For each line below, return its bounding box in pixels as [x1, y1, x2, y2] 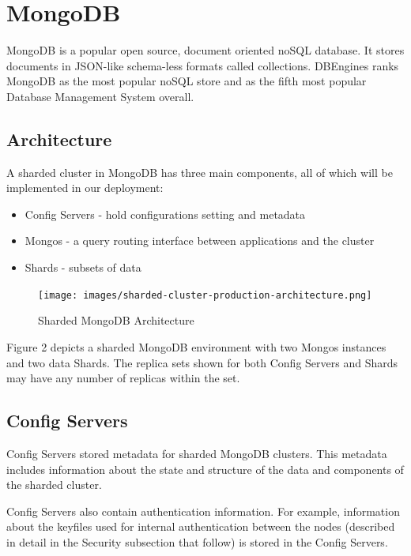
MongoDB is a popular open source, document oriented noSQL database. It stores [6, 42, 405, 58]
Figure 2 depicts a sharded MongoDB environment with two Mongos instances [6, 338, 386, 355]
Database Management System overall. [6, 88, 194, 104]
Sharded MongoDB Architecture [38, 312, 194, 329]
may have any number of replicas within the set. [6, 370, 240, 386]
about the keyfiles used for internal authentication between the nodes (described [6, 518, 395, 535]
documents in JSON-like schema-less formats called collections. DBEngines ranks [6, 57, 399, 73]
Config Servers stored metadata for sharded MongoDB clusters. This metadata [6, 445, 387, 461]
